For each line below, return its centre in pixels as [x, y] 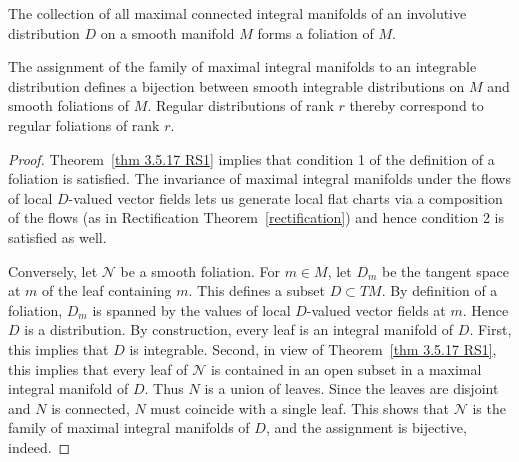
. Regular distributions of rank [240, 105]
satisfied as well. [57, 236]
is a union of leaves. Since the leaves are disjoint [351, 388]
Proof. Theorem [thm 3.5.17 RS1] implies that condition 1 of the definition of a [251, 158]
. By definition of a [439, 290]
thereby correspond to [416, 105]
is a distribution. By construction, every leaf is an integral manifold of [239, 329]
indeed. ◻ [39, 446]
